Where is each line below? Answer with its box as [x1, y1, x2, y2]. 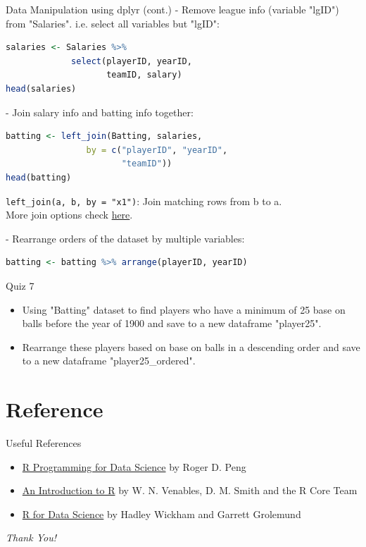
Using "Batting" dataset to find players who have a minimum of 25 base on [22, 302, 346, 316]
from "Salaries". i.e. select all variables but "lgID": [6, 16, 220, 30]
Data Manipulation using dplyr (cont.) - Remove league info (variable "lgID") [6, 2, 339, 16]
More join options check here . [6, 207, 133, 222]
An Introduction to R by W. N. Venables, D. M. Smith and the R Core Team [22, 483, 358, 498]
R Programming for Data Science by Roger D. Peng [22, 459, 246, 474]
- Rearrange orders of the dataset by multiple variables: [6, 231, 245, 245]
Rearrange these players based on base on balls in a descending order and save [22, 339, 360, 354]
